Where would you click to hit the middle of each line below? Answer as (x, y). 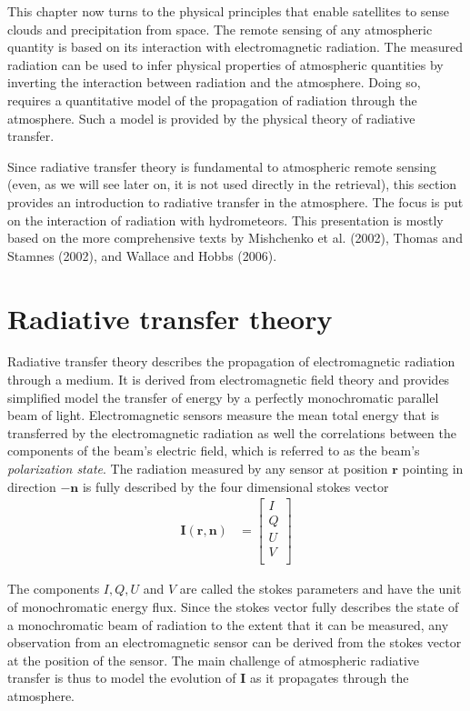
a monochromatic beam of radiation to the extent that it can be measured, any (228, 624)
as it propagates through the (329, 678)
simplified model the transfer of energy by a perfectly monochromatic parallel (223, 397)
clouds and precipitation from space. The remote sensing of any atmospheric (220, 29)
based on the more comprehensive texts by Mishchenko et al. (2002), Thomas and (235, 238)
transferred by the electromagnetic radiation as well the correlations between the (232, 432)
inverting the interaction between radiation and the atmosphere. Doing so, (214, 82)
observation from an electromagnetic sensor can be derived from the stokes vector (235, 642)
